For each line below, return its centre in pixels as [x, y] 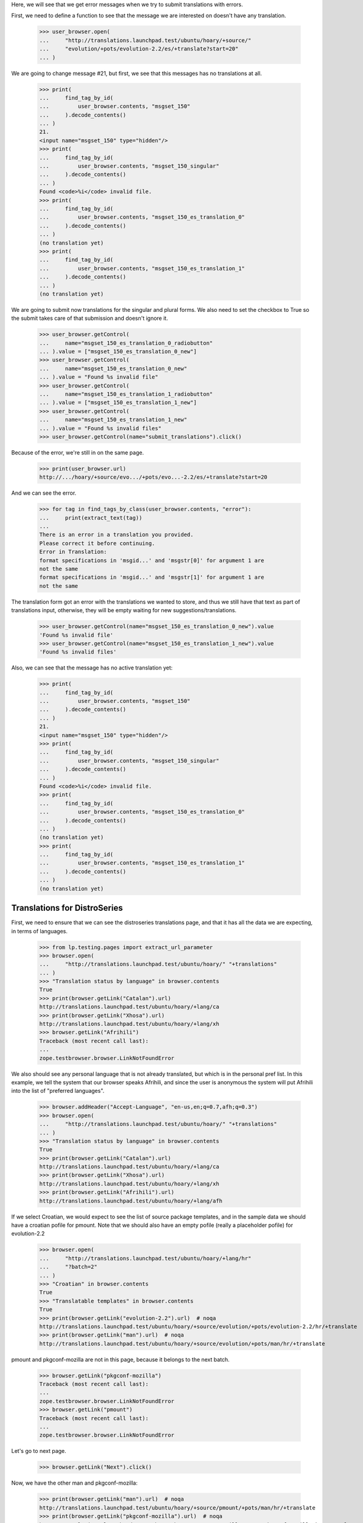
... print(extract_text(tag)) [91, 518]
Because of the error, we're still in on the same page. [78, 452]
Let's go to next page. [39, 1451]
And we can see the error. [44, 493]
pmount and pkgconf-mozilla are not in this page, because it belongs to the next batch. [120, 1359]
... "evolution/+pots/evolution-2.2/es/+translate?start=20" [139, 49]
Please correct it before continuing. [97, 543]
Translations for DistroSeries [67, 908]
